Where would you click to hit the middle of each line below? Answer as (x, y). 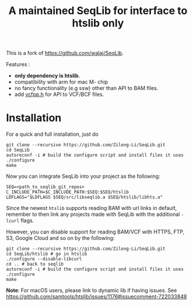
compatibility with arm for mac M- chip (61, 82)
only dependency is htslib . (47, 76)
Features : (18, 64)
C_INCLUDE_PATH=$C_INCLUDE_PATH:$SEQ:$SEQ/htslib (68, 192)
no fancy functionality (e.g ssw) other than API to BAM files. (86, 88)
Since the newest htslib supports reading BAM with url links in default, (92, 208)
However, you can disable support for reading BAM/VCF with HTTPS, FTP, (95, 232)
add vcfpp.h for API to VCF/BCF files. (59, 94)
